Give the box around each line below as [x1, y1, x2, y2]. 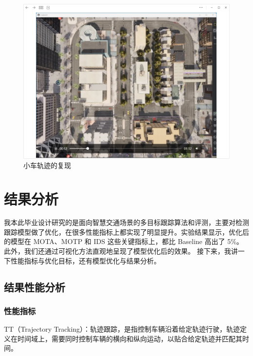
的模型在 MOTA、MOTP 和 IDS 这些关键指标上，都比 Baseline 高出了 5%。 [4, 236, 243, 246]
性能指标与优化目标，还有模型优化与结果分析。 [10, 255, 161, 265]
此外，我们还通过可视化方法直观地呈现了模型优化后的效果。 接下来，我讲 [4, 245, 238, 256]
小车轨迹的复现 [23, 160, 71, 170]
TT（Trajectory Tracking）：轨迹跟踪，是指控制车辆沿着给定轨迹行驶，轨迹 [4, 324, 240, 334]
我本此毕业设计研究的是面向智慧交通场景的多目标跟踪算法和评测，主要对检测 [4, 217, 249, 227]
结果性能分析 [4, 279, 65, 294]
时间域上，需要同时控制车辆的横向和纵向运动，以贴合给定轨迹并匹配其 [17, 333, 242, 343]
